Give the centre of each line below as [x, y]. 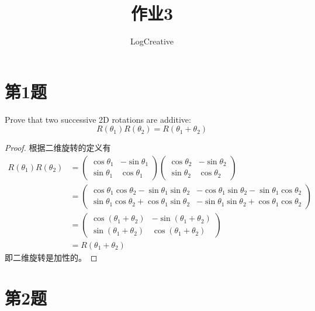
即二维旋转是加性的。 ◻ [51, 257]
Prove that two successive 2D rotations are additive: [98, 119]
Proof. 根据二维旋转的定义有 [58, 148]
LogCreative [152, 41]
